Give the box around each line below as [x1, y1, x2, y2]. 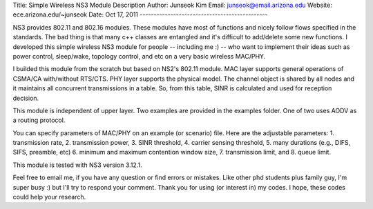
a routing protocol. [12, 116, 66, 124]
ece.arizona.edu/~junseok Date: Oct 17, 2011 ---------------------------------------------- [12, 10, 268, 19]
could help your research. [12, 193, 86, 201]
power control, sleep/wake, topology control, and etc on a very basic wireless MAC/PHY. [12, 52, 266, 60]
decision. [12, 94, 39, 102]
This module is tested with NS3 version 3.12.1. [12, 161, 142, 169]
